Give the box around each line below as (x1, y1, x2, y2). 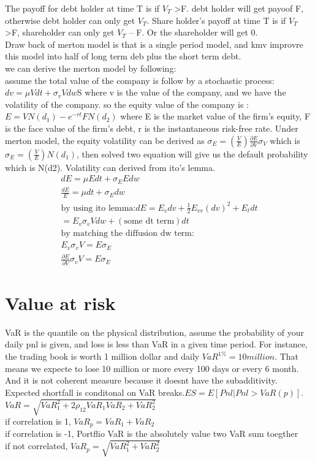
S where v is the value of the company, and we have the (77, 86, 286, 99)
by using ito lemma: (61, 203, 136, 213)
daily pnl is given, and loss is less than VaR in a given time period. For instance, (5, 338, 308, 350)
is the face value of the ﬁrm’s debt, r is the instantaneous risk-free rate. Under (5, 121, 298, 134)
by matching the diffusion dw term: (61, 229, 194, 238)
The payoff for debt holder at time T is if (5, 2, 160, 14)
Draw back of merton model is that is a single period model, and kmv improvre (5, 37, 303, 50)
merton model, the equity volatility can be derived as (5, 134, 205, 146)
